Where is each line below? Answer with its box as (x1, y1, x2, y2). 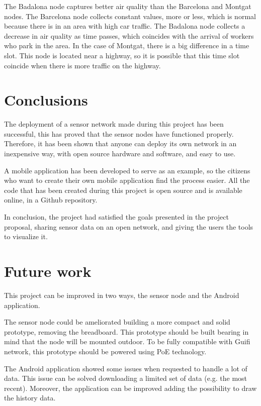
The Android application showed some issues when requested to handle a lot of (4, 363, 247, 373)
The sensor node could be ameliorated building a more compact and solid (4, 317, 230, 327)
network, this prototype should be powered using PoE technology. (4, 346, 207, 356)
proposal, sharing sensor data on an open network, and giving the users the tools (4, 221, 253, 232)
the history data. (4, 392, 56, 403)
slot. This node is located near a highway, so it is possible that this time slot (4, 50, 240, 60)
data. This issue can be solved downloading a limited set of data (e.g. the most (4, 373, 247, 383)
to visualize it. (4, 231, 48, 242)
